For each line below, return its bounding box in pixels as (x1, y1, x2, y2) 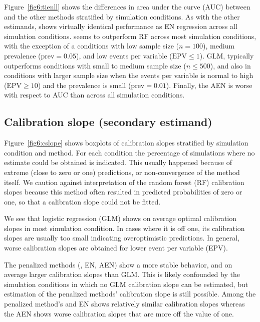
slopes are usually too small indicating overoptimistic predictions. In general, (4, 232, 240, 243)
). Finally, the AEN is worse (166, 79, 252, 90)
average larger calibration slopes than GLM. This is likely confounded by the (4, 269, 240, 279)
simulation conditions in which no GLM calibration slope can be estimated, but (4, 278, 248, 289)
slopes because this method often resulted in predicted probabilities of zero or (4, 186, 242, 197)
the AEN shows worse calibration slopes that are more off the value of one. (4, 308, 234, 318)
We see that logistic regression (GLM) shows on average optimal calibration (4, 213, 237, 223)
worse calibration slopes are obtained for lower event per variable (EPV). (4, 242, 228, 253)
